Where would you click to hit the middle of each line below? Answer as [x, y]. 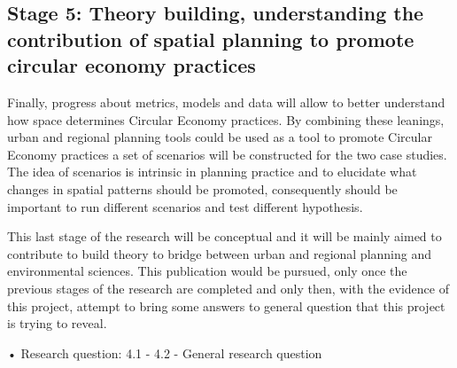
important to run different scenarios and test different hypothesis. [185, 206]
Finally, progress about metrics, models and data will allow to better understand [226, 102]
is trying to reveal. [57, 323]
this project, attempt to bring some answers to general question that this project [226, 305]
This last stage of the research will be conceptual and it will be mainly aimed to [225, 236]
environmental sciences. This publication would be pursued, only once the [207, 271]
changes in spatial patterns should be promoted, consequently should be [202, 188]
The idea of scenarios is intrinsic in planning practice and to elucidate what [212, 172]
